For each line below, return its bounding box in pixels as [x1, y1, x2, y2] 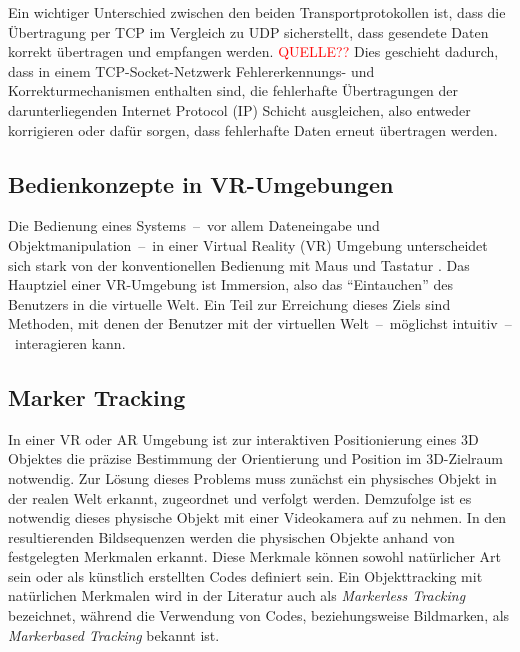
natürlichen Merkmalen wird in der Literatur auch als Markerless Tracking [8, 585, 466, 606]
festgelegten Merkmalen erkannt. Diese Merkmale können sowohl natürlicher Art [8, 546, 501, 567]
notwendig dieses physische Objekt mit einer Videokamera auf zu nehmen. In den [8, 507, 507, 528]
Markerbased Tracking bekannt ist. [8, 624, 220, 645]
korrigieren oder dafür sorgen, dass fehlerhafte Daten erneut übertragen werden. [8, 119, 498, 140]
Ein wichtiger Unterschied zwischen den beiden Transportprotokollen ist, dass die [8, 2, 506, 22]
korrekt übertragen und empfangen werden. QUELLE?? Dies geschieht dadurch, [8, 41, 499, 62]
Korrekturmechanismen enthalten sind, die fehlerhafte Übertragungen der [8, 80, 459, 101]
